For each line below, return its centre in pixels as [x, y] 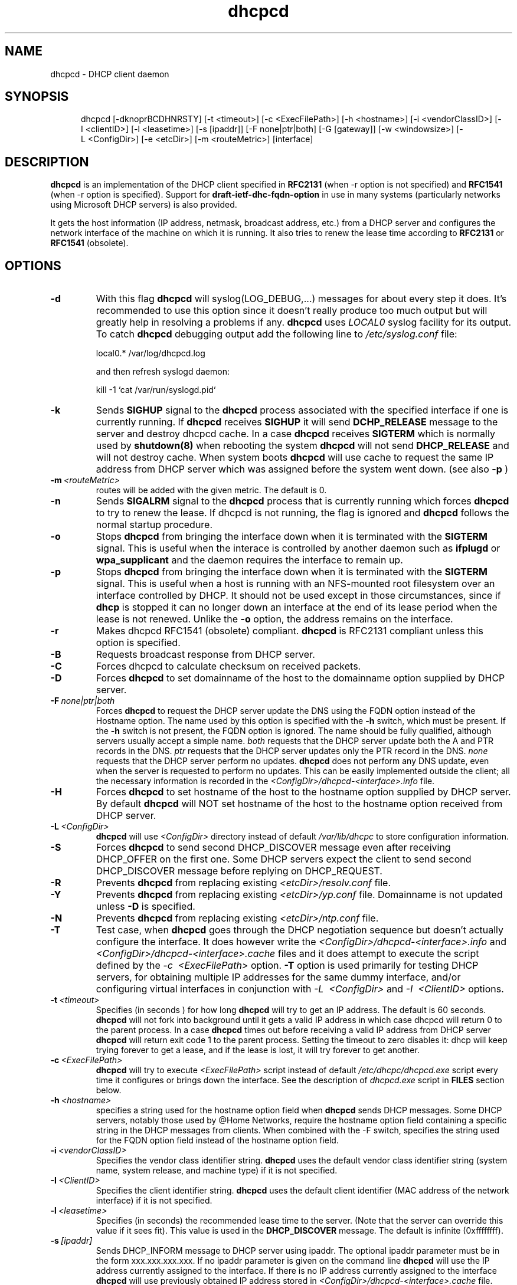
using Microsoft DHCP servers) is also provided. [144, 205]
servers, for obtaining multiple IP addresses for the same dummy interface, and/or [278, 977]
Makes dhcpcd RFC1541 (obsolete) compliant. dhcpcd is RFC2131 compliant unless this [289, 631]
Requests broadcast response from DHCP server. [205, 655]
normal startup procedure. [154, 525]
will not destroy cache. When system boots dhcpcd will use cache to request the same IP [295, 458]
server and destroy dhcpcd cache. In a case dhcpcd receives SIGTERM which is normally [295, 434]
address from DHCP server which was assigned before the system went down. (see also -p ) [302, 469]
